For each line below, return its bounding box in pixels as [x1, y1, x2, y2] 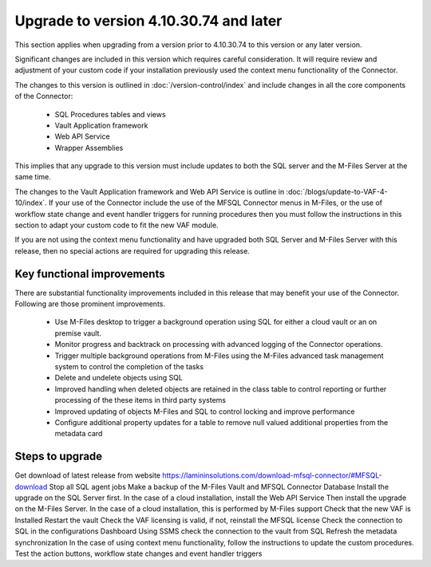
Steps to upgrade [14, 450, 103, 463]
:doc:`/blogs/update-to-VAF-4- [286, 187, 389, 196]
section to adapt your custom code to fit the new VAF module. [14, 220, 219, 230]
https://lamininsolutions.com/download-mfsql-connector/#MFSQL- [162, 471, 382, 480]
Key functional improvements [14, 267, 165, 281]
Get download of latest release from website [14, 471, 161, 480]
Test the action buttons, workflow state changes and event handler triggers [14, 549, 263, 558]
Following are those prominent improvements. [14, 299, 165, 309]
